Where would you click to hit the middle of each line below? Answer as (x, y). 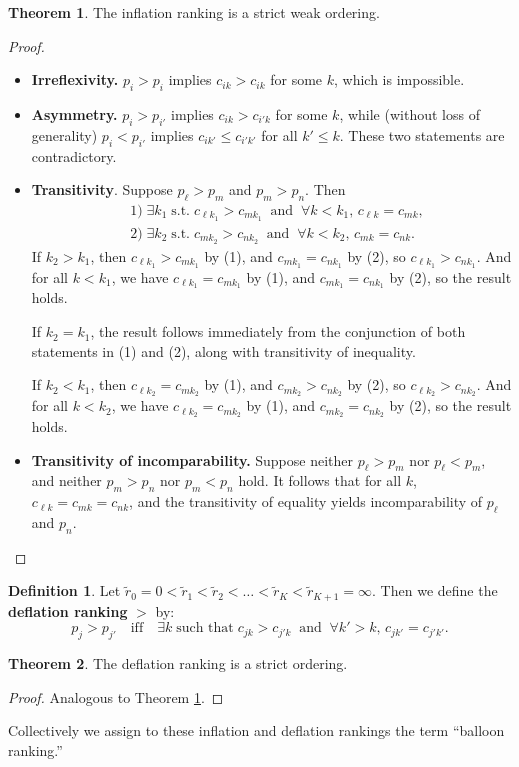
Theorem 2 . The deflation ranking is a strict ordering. (178, 663)
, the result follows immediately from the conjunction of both (278, 331)
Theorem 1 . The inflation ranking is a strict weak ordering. (194, 12)
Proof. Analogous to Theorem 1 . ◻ (116, 696)
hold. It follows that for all (320, 480)
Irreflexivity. (75, 79)
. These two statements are (422, 134)
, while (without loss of (409, 113)
